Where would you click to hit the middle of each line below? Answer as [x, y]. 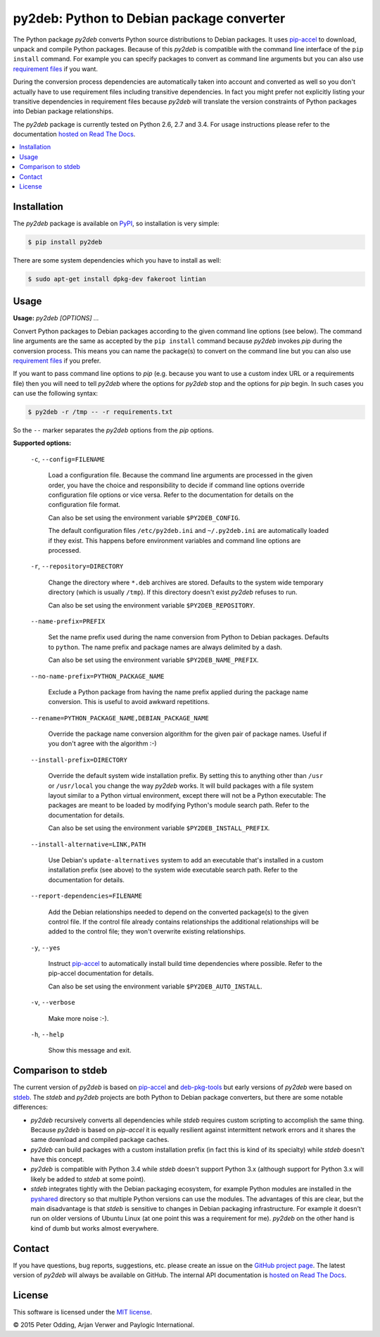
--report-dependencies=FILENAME [86, 896]
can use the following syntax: [56, 394]
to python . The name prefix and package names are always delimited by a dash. [165, 647]
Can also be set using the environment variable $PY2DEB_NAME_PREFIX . [153, 660]
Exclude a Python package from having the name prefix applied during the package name [178, 692]
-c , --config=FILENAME [68, 459]
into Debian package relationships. [63, 111]
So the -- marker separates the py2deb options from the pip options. [113, 430]
